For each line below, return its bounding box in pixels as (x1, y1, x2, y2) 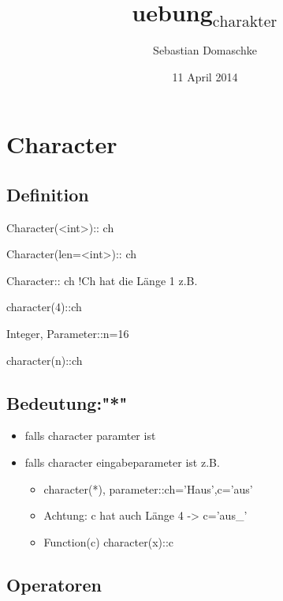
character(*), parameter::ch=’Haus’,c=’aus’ (43, 480, 253, 497)
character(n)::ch (6, 351, 83, 368)
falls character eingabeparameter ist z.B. (24, 454, 220, 471)
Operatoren (6, 572, 102, 596)
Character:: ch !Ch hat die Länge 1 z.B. (6, 272, 198, 288)
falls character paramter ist (24, 427, 156, 444)
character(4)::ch (6, 299, 82, 315)
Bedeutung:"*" (6, 390, 128, 415)
